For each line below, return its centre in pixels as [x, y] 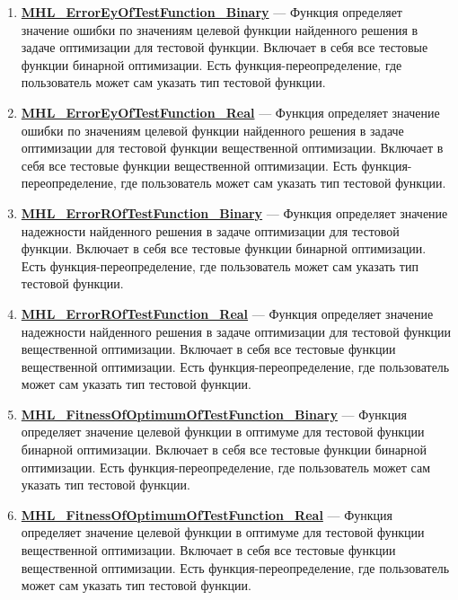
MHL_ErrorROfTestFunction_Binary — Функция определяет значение [234, 212]
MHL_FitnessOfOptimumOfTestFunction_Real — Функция [207, 514]
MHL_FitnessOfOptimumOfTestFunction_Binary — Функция [214, 414]
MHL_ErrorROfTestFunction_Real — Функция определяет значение [227, 313]
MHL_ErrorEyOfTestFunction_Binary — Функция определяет [211, 12]
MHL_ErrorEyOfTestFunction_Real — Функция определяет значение [230, 112]
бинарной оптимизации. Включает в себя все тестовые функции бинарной [224, 450]
